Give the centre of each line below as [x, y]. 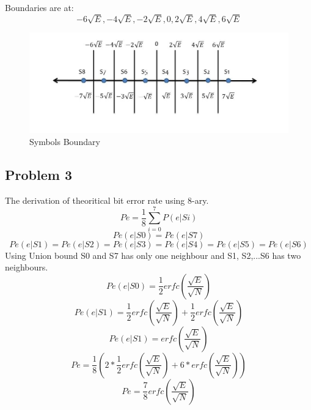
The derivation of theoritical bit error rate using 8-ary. [107, 200]
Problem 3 [38, 175]
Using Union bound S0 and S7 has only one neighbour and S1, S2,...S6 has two [153, 255]
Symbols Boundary [65, 142]
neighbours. [27, 267]
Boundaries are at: [39, 7]
